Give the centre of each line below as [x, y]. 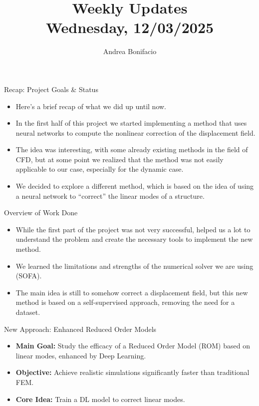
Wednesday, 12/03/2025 [130, 27]
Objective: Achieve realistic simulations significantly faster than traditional [132, 372]
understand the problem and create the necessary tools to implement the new [134, 239]
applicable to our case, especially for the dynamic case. [100, 169]
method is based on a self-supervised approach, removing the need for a [125, 302]
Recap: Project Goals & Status [51, 89]
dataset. [28, 312]
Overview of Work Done [41, 213]
